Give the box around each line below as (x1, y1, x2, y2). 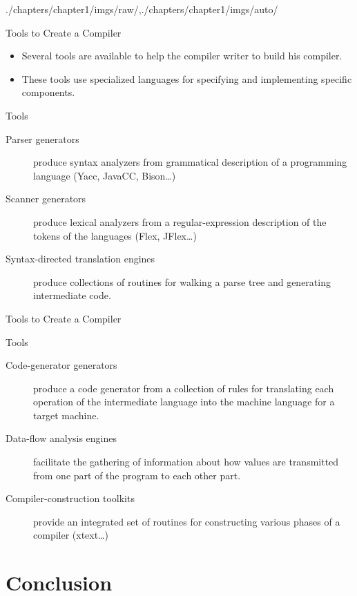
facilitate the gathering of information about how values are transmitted (33, 454, 339, 469)
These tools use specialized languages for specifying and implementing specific (21, 71, 352, 86)
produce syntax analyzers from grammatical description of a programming (33, 155, 347, 169)
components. (21, 85, 75, 99)
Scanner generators (6, 191, 86, 206)
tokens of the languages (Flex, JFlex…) (33, 228, 197, 242)
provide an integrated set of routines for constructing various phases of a (33, 514, 340, 528)
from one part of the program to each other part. (33, 468, 241, 482)
